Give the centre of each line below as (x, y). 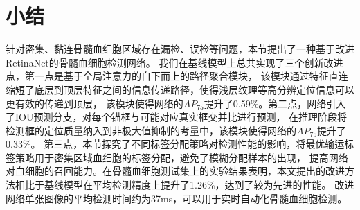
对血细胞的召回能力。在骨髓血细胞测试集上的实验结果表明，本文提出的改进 (175, 171)
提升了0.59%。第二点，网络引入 (275, 103)
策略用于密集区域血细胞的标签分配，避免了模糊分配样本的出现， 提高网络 (181, 157)
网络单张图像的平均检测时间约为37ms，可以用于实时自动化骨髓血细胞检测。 (177, 198)
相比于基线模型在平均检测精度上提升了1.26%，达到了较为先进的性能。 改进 (184, 185)
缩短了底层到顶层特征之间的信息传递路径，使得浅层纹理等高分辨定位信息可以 (180, 89)
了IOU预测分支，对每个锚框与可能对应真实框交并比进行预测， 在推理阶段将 (177, 117)
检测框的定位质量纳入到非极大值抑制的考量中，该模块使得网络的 (151, 130)
